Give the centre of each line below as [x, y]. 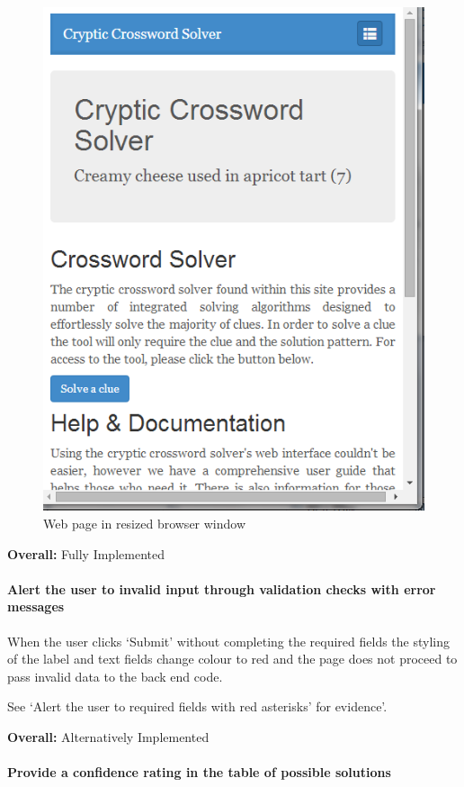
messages [36, 606]
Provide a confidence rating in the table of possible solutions [199, 772]
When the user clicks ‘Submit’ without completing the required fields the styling [228, 641]
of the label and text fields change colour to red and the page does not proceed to [232, 659]
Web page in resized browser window [145, 524]
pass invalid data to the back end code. [115, 676]
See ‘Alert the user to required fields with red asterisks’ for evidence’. [197, 706]
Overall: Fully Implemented [86, 553]
